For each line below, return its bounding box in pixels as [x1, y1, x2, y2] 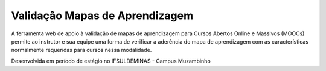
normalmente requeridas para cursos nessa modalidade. [11, 47, 152, 54]
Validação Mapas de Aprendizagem [11, 9, 194, 22]
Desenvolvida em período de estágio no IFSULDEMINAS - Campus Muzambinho [11, 57, 211, 64]
